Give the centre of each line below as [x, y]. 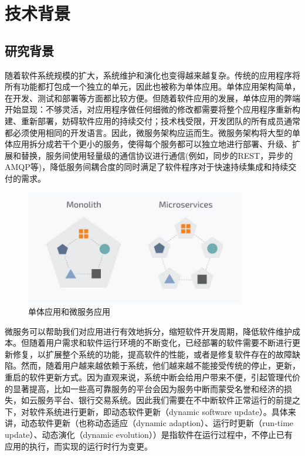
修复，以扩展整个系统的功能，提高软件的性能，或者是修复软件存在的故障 [152, 354]
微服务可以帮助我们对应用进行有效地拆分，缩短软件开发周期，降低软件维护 [148, 331]
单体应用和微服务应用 [69, 312]
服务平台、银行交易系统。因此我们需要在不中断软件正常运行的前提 [165, 400]
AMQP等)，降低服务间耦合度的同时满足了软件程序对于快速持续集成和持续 [147, 167]
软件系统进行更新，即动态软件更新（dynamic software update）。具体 [158, 411]
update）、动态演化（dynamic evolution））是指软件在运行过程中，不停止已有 [149, 435]
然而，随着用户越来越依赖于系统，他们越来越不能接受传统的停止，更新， [160, 365]
